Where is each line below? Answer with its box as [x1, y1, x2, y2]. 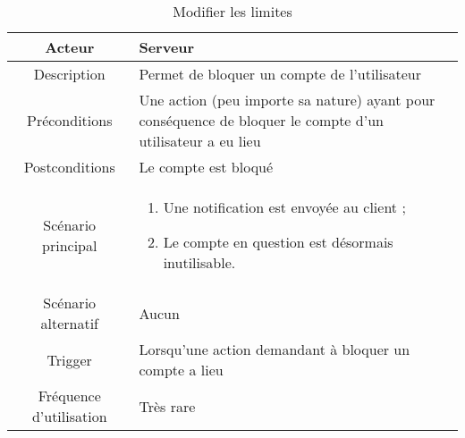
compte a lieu [139, 359, 224, 380]
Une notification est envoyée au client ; [163, 197, 406, 217]
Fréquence [38, 385, 101, 406]
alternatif [40, 313, 98, 333]
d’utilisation [31, 406, 107, 426]
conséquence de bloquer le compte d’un [139, 110, 384, 131]
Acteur [45, 37, 95, 57]
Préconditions [26, 110, 113, 131]
